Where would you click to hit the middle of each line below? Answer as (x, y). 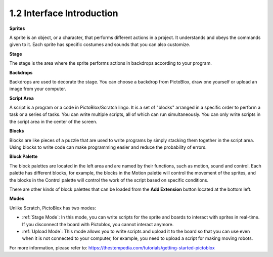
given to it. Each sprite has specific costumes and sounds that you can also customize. (100, 45)
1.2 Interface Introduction (64, 13)
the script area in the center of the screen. (53, 121)
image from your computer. (38, 89)
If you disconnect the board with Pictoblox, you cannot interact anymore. (98, 224)
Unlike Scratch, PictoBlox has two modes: (53, 208)
